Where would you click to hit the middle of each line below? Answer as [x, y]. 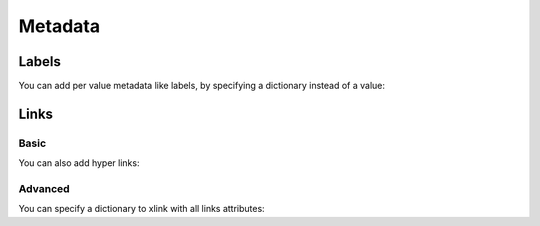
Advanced [44, 188]
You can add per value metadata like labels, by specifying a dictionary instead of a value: [201, 86]
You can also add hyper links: [79, 163]
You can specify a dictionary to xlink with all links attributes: [141, 209]
